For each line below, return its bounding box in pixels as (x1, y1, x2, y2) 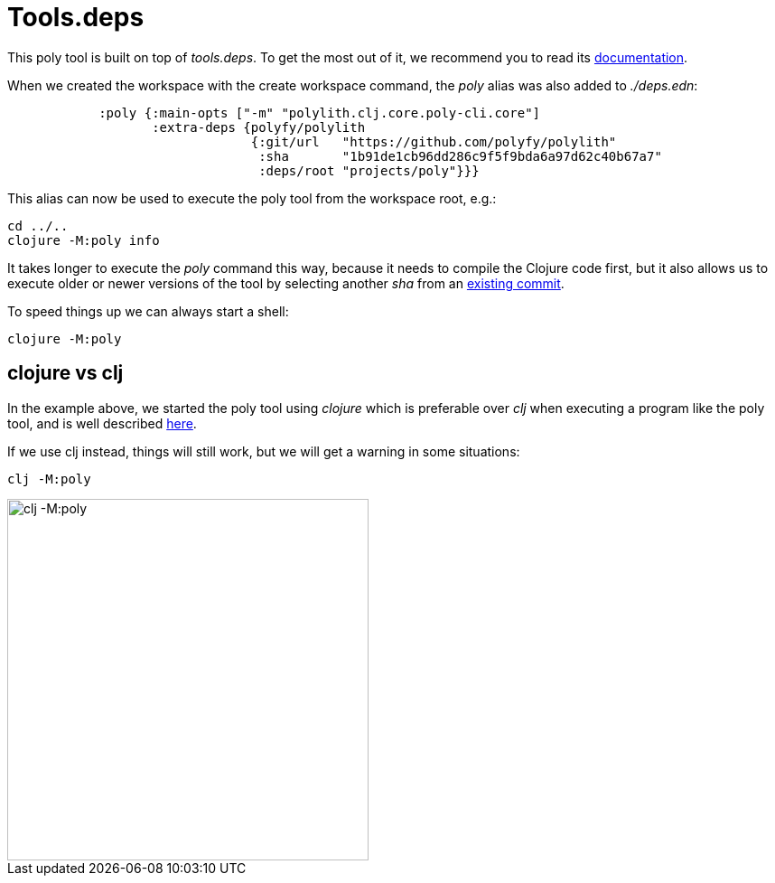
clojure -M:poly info (7, 232, 160, 248)
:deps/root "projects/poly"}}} (258, 163, 480, 178)
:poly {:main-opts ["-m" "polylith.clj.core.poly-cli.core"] (98, 105, 541, 120)
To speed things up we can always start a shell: (7, 303, 289, 319)
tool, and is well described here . (7, 415, 197, 431)
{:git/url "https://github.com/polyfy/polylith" (250, 134, 617, 149)
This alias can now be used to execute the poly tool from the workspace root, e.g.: (7, 190, 497, 206)
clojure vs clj (7, 362, 124, 385)
